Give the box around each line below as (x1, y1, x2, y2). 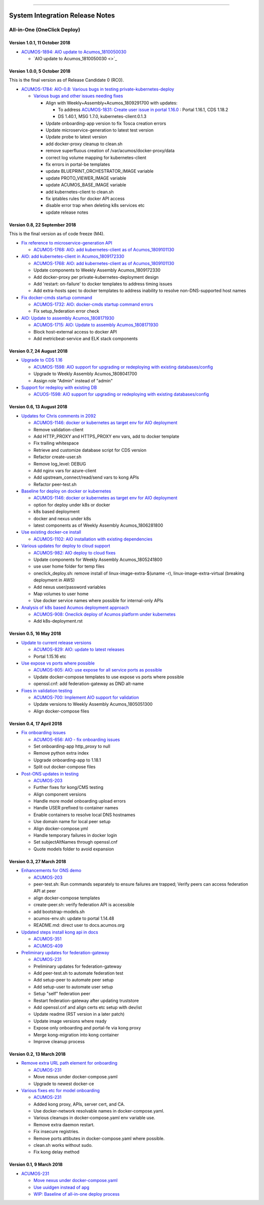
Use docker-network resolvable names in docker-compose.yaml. (33, 1108, 165, 1114)
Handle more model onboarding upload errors (33, 798, 126, 804)
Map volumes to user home (33, 591, 89, 597)
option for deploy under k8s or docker (33, 502, 110, 508)
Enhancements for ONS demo (21, 868, 82, 873)
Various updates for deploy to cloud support (21, 543, 110, 549)
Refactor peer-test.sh (33, 481, 77, 487)
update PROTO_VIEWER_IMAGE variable (45, 175, 127, 181)
